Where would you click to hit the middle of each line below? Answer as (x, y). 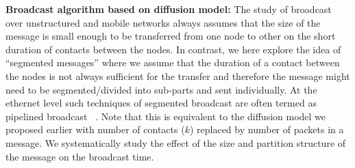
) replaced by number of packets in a (267, 129)
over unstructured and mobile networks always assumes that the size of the (163, 22)
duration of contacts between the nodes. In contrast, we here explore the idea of (173, 49)
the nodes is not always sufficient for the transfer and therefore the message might (178, 75)
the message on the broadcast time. (80, 156)
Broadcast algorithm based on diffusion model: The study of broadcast (169, 9)
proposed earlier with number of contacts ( (95, 129)
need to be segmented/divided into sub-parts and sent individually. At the (161, 89)
